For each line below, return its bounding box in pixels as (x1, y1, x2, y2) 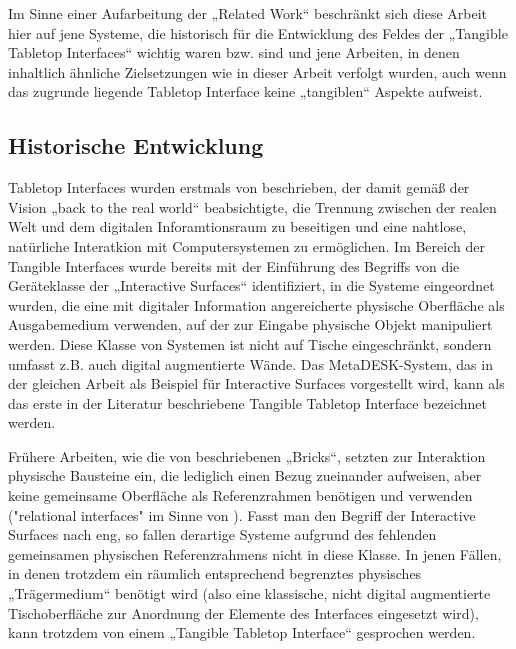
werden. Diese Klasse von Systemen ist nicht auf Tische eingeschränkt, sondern (8, 333, 492, 354)
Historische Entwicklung (8, 130, 264, 161)
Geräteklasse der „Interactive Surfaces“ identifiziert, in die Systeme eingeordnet (8, 275, 495, 296)
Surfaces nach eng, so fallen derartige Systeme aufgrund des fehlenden (8, 524, 437, 545)
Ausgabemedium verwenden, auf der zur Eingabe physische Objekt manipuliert (8, 314, 493, 335)
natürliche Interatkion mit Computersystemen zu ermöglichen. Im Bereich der (8, 235, 485, 256)
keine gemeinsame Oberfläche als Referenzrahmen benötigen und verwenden (8, 485, 473, 506)
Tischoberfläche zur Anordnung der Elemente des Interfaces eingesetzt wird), (8, 602, 479, 623)
